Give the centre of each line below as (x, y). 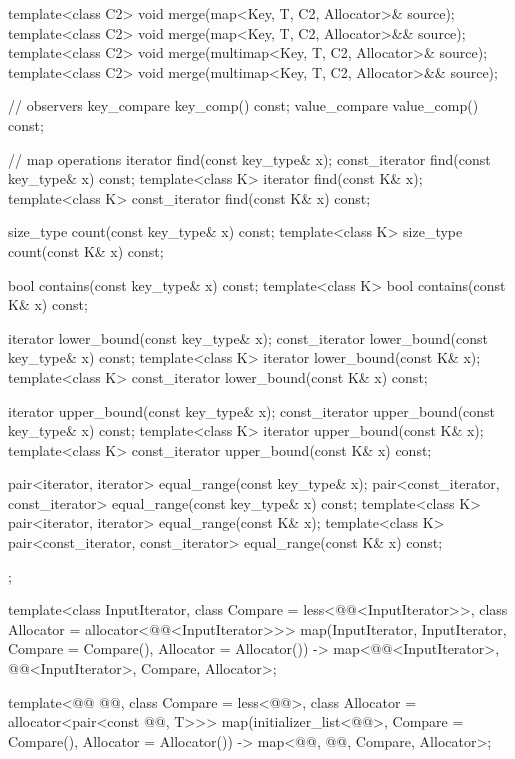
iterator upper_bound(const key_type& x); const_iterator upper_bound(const (252, 410)
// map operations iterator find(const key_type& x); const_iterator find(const (249, 158)
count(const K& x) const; (86, 250)
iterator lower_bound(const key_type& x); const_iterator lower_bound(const (248, 337)
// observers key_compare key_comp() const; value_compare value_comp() (243, 105)
